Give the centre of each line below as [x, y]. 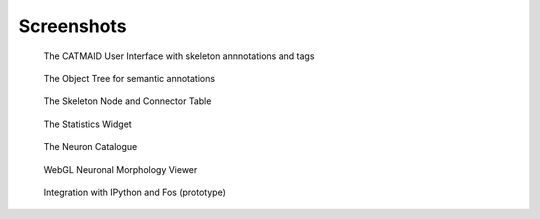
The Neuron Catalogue [90, 147]
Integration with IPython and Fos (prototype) [135, 192]
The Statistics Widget [87, 124]
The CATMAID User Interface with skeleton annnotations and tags [179, 56]
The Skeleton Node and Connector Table [127, 101]
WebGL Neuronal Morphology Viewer [120, 169]
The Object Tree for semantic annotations [129, 78]
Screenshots [72, 26]
